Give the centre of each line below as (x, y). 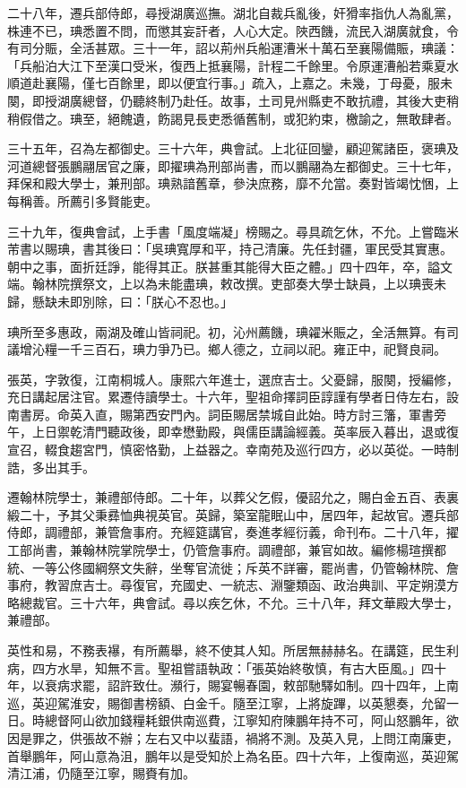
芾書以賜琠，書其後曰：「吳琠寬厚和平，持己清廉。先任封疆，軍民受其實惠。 (230, 249)
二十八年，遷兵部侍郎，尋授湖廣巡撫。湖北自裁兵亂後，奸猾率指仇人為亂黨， (233, 13)
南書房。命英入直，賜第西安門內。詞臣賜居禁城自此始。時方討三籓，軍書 (220, 414)
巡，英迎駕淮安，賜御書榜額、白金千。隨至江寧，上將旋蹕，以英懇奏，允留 (227, 702)
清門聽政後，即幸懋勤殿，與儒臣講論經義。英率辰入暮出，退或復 (270, 432)
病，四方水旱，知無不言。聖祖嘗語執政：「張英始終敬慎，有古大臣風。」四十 (227, 667)
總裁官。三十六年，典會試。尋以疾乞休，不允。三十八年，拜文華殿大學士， (239, 602)
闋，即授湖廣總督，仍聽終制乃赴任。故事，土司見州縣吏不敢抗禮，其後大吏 (227, 100)
